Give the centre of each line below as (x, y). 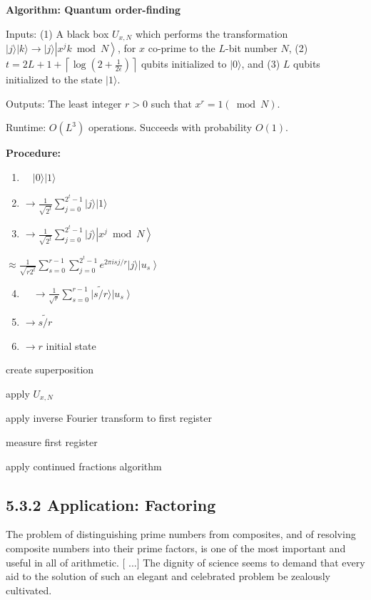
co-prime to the (182, 48)
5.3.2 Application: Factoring (111, 504)
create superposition (50, 369)
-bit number (251, 48)
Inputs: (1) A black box (57, 33)
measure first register (52, 441)
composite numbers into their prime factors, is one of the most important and (176, 548)
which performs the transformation (212, 33)
